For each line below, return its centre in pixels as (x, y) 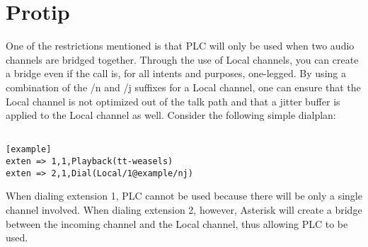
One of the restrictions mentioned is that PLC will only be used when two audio (180, 46)
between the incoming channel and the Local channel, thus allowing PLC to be (177, 223)
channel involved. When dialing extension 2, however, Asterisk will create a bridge (184, 209)
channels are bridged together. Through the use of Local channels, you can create (182, 59)
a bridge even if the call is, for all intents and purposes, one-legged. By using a (176, 73)
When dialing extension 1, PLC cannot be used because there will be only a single (184, 196)
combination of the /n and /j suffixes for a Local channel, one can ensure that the (183, 87)
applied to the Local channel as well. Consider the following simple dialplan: (171, 115)
